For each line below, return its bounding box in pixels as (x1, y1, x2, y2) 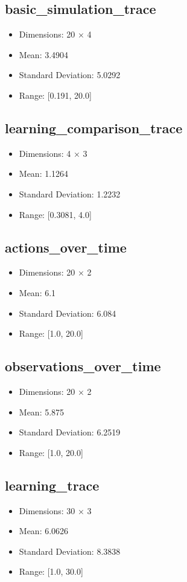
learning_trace (5, 475, 100, 494)
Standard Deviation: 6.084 (19, 306, 116, 319)
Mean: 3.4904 (19, 48, 69, 61)
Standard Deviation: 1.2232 (19, 187, 121, 200)
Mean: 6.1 (19, 286, 56, 299)
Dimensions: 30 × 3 (19, 504, 92, 517)
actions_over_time (5, 237, 127, 256)
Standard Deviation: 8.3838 (19, 544, 121, 557)
